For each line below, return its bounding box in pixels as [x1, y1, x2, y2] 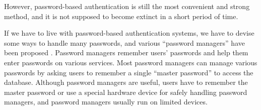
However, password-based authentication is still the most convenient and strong [4, 1, 250, 11]
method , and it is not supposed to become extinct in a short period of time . [4, 11, 238, 21]
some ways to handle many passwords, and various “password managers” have [4, 37, 245, 48]
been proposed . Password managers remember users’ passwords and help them [4, 47, 248, 58]
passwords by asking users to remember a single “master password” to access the [4, 67, 253, 77]
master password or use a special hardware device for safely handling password [4, 86, 247, 97]
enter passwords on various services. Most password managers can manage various [4, 57, 257, 67]
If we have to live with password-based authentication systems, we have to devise [4, 28, 254, 38]
